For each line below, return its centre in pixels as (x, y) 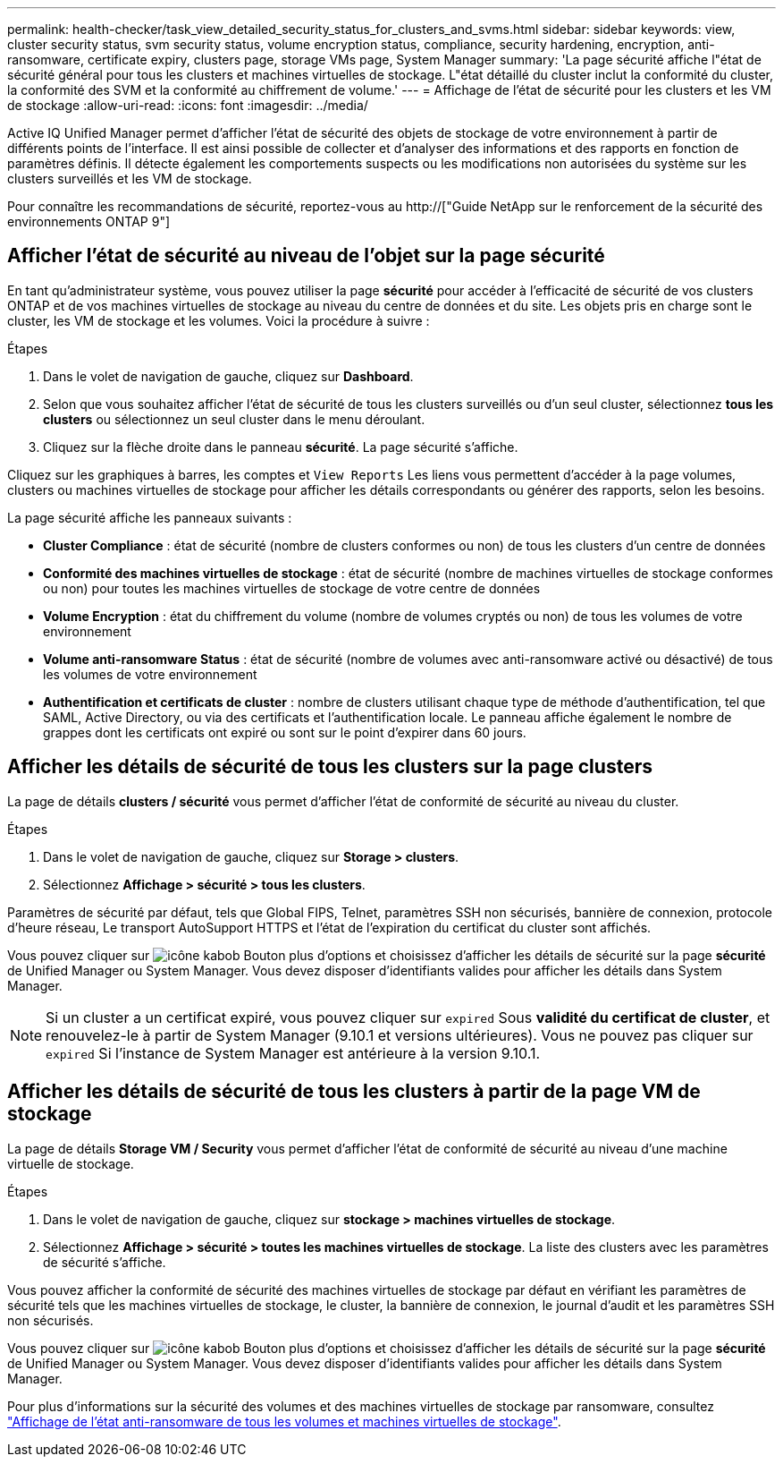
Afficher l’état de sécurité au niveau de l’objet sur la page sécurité (306, 256)
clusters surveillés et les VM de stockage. (130, 179)
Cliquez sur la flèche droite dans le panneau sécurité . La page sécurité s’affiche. (281, 447)
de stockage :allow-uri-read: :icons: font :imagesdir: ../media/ (188, 105)
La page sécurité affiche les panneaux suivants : (150, 517)
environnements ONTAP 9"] (89, 221)
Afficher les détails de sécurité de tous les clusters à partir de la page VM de (354, 1092)
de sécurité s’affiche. (105, 1262)
